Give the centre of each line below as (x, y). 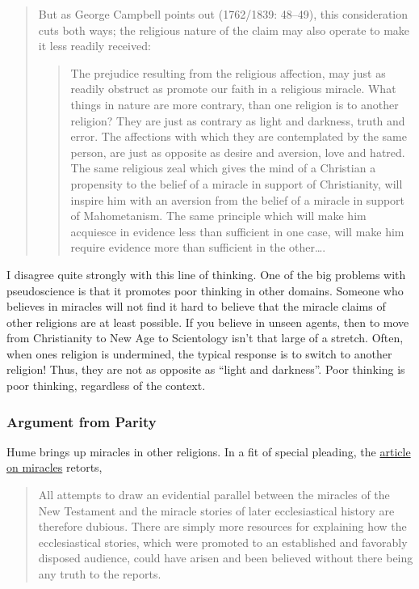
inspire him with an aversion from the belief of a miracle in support (238, 199)
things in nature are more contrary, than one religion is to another (235, 104)
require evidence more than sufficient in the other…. (198, 247)
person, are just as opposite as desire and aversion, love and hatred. (238, 152)
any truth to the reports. (100, 574)
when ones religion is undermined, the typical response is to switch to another (199, 353)
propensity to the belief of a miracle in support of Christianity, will (237, 183)
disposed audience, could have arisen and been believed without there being (226, 558)
